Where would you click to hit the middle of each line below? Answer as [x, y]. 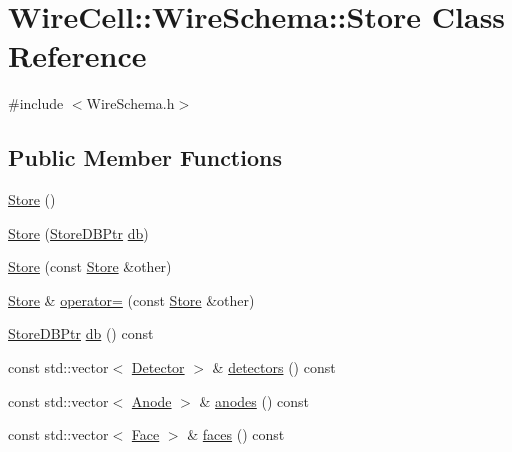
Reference [77, 55]
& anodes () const [254, 400]
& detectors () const [274, 367]
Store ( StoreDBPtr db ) [78, 232]
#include [36, 103]
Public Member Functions [145, 157]
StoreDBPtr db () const [81, 333]
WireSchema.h [130, 103]
